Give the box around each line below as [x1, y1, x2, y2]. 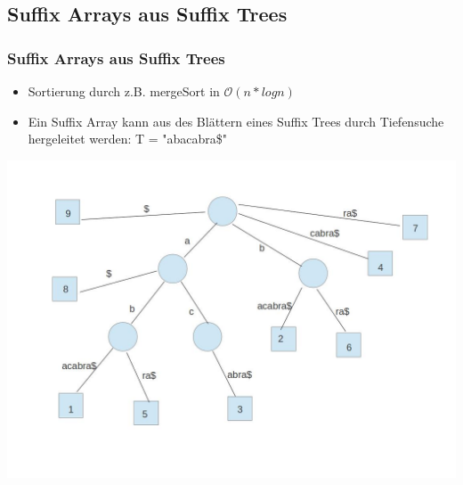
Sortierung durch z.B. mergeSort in [28, 82, 220, 100]
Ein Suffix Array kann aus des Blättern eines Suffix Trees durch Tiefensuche [28, 111, 444, 130]
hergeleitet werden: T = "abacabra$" [28, 129, 228, 148]
